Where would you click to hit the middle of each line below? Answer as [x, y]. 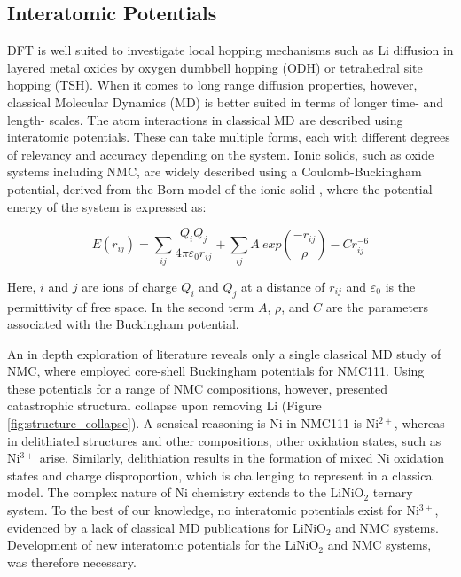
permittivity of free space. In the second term [131, 306]
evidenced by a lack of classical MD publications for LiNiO [167, 527]
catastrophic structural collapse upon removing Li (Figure [164, 405]
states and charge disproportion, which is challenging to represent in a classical [222, 475]
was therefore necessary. [72, 561]
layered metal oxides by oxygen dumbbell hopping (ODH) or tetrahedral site [215, 67]
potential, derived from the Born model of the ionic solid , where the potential [220, 188]
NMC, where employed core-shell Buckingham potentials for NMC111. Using [216, 371]
